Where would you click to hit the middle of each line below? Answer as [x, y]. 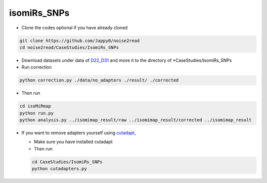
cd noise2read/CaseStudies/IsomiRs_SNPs [69, 47]
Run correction [37, 67]
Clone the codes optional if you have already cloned [75, 28]
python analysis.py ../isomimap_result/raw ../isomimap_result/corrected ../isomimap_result [135, 120]
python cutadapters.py [59, 169]
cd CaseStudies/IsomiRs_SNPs [67, 162]
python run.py [37, 113]
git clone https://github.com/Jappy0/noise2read [80, 40]
